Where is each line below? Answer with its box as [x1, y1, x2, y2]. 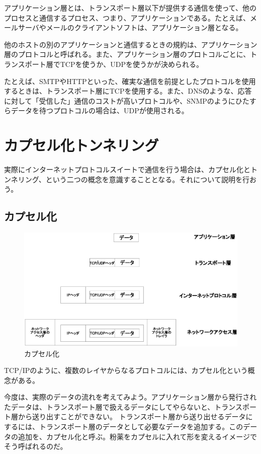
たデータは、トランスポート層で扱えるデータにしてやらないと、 [4, 401, 215, 412]
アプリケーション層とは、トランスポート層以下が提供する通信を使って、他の [4, 3, 257, 13]
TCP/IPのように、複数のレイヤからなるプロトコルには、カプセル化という [4, 365, 248, 375]
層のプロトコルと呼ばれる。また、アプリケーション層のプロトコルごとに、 [4, 49, 250, 59]
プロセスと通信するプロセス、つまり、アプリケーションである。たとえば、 [4, 12, 250, 23]
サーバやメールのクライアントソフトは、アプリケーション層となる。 [18, 22, 243, 33]
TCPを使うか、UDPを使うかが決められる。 [60, 58, 203, 69]
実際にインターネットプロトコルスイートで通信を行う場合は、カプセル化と [4, 164, 250, 175]
